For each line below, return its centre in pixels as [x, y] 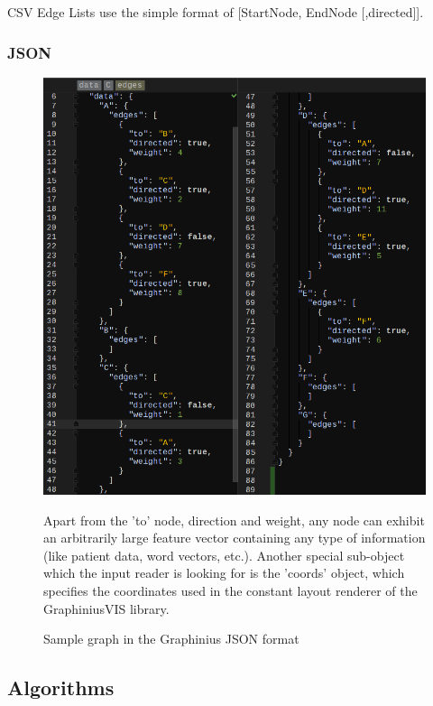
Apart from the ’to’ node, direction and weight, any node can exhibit [234, 520]
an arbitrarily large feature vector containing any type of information [235, 538]
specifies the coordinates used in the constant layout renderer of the [230, 590]
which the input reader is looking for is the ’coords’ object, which [224, 573]
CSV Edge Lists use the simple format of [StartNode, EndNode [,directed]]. [216, 12]
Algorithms [61, 687]
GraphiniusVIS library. [106, 608]
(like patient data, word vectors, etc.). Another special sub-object [224, 555]
